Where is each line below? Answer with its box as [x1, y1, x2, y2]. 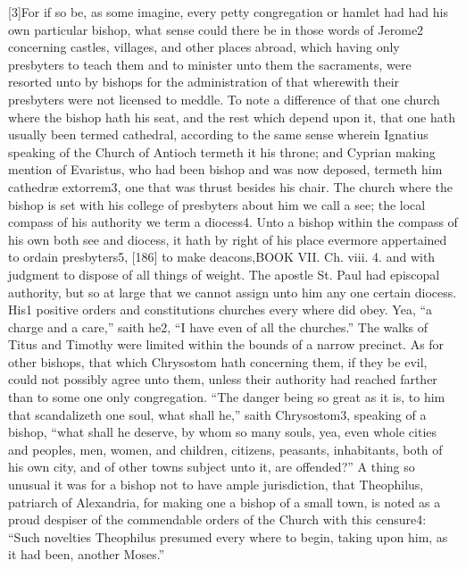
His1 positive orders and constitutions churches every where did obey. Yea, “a [8, 300, 433, 319]
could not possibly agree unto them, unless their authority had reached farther [8, 370, 437, 389]
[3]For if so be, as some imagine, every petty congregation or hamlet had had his [8, 3, 448, 21]
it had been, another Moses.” [8, 545, 165, 564]
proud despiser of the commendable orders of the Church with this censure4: [8, 510, 427, 529]
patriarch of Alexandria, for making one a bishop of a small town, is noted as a [8, 492, 441, 511]
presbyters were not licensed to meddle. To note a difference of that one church [8, 89, 440, 108]
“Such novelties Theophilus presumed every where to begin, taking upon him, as [8, 527, 448, 546]
